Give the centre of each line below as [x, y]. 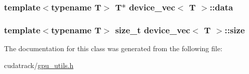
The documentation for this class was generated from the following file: [113, 48]
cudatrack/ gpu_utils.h [39, 65]
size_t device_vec [153, 30]
